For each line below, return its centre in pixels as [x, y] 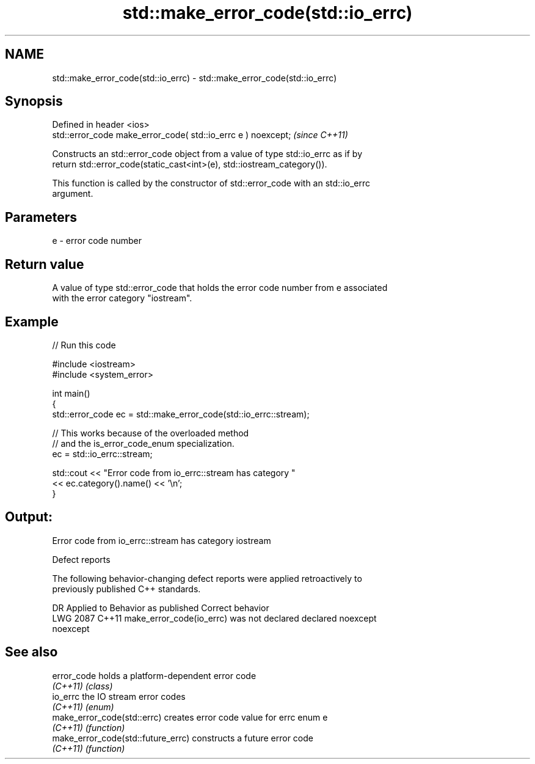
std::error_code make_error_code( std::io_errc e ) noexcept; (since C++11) [200, 135]
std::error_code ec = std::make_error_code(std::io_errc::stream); [181, 414]
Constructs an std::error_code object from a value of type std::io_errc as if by [207, 154]
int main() [71, 393]
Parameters [41, 217]
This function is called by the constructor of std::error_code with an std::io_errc [211, 183]
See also [31, 652]
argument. [73, 194]
